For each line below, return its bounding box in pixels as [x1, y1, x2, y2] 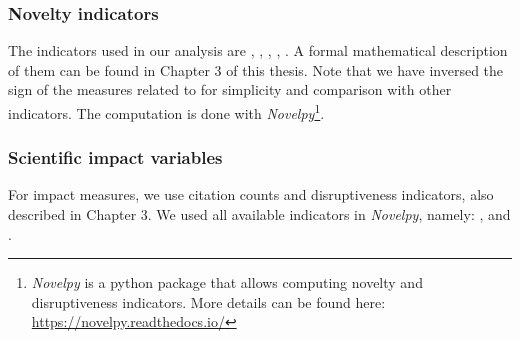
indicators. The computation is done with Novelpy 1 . [8, 100, 325, 123]
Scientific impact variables [8, 145, 223, 170]
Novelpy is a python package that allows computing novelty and [31, 272, 423, 293]
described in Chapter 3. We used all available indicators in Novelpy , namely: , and [8, 204, 511, 225]
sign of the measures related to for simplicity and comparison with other [8, 79, 452, 100]
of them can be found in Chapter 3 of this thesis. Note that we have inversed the [8, 59, 504, 80]
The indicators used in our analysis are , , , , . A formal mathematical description [8, 40, 508, 61]
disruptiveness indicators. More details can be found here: [31, 291, 386, 312]
